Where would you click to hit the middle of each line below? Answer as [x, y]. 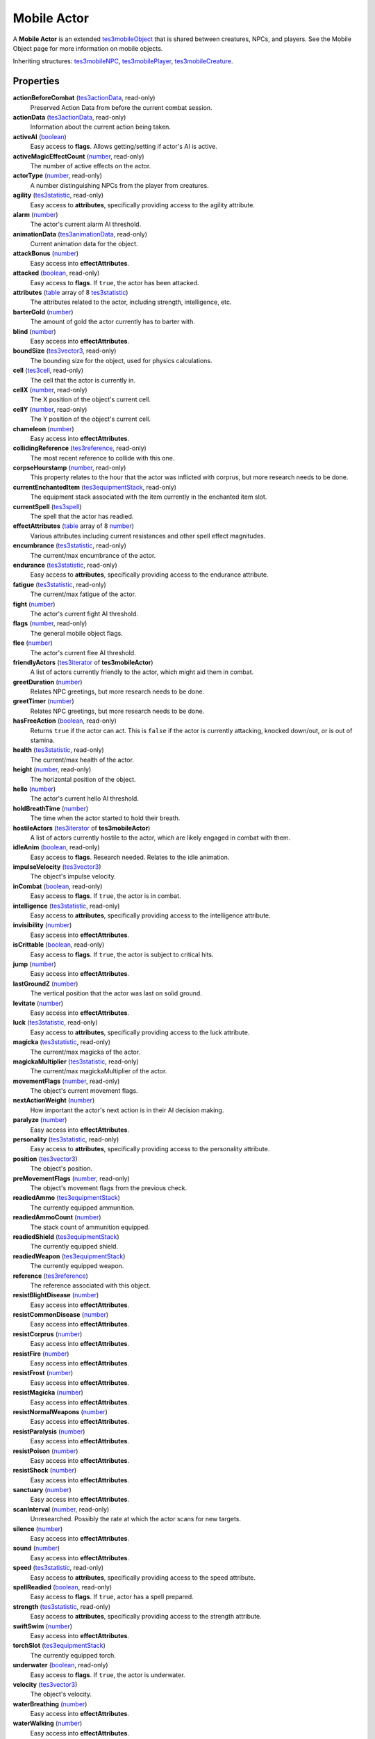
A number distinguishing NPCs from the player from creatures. [119, 185]
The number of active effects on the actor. [91, 166]
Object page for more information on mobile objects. [88, 48]
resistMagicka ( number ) [48, 1393]
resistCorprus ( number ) [48, 1334]
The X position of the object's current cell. [91, 399]
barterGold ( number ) [43, 312]
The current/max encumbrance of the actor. [93, 555]
